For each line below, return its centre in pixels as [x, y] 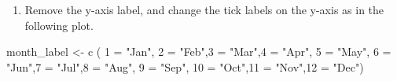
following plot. [59, 25]
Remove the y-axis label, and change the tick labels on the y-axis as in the [204, 9]
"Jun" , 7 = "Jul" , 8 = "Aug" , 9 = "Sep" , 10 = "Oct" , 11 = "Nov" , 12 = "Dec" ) [185, 66]
